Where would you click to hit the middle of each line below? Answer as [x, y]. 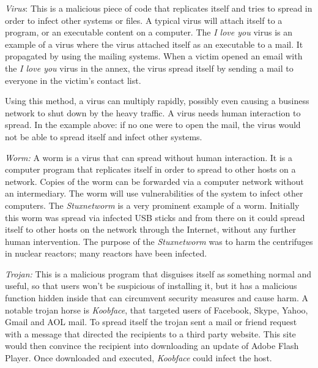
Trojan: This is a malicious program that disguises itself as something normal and [158, 273]
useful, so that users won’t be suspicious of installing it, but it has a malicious [151, 286]
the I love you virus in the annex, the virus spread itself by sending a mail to [149, 68]
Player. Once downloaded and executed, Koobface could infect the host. [139, 358]
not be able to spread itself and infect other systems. [104, 136]
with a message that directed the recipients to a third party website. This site [150, 333]
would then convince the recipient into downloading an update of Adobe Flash [152, 346]
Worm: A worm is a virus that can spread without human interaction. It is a [149, 157]
